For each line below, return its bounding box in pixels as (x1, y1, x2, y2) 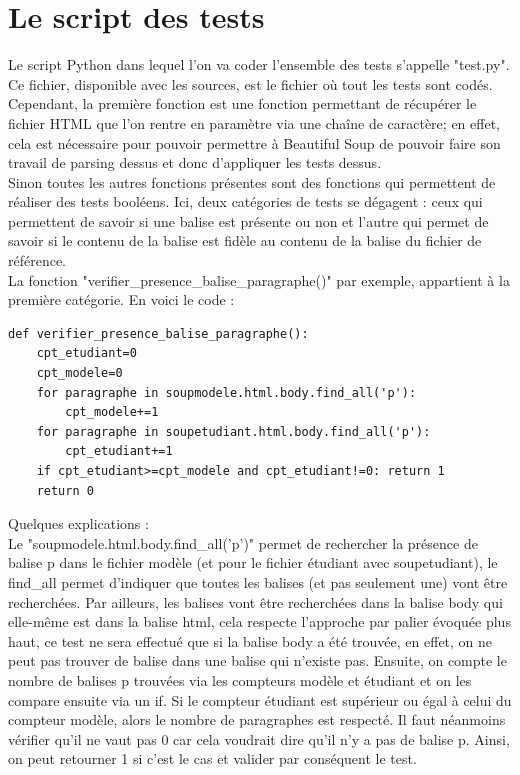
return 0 (36, 483, 94, 498)
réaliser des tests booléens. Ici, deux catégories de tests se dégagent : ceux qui (8, 191, 483, 212)
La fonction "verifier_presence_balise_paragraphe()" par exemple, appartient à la (8, 269, 510, 290)
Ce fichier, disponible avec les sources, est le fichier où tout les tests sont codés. (8, 73, 493, 94)
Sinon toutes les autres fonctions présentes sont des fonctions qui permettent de (8, 171, 496, 192)
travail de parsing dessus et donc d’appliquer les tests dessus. (8, 152, 382, 173)
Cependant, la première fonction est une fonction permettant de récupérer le (8, 93, 477, 114)
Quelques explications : (8, 513, 149, 534)
